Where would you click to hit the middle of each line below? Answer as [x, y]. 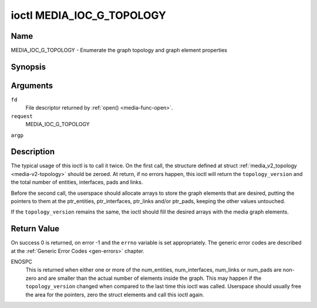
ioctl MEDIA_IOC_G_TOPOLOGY [89, 15]
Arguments [32, 85]
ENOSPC [21, 262]
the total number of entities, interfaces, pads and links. [77, 182]
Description [33, 152]
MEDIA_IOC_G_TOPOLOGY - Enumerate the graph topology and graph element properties [119, 50]
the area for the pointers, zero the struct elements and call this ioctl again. [115, 295]
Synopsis [28, 67]
